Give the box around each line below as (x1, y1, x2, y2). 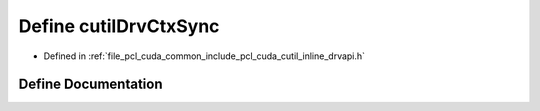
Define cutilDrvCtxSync (18, 15, 220, 37)
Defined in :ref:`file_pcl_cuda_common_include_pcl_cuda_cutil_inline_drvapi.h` (43, 50, 365, 62)
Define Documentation (18, 76, 163, 93)
